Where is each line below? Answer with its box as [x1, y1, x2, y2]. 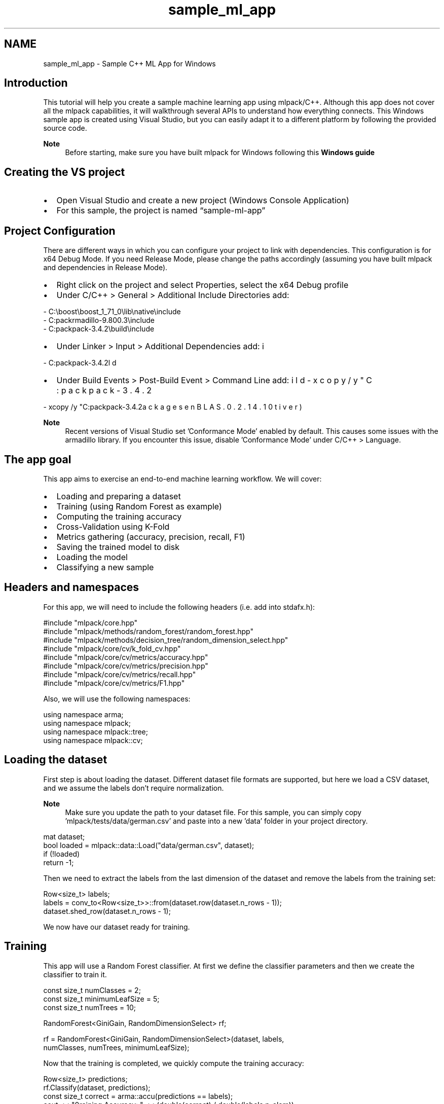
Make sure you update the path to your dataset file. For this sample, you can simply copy [65, 807, 362, 817]
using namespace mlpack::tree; [43, 727, 148, 736]
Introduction [4, 77, 68, 90]
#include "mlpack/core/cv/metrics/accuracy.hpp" [43, 652, 208, 661]
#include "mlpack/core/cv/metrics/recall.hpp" [43, 670, 196, 679]
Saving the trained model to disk [56, 541, 180, 552]
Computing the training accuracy [56, 511, 182, 522]
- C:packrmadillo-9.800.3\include [43, 316, 155, 325]
